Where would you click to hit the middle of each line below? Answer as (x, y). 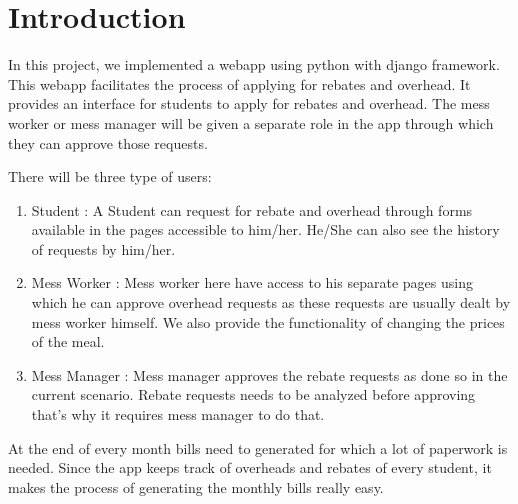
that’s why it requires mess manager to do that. (178, 414)
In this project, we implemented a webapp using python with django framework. (254, 64)
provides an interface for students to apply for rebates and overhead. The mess (249, 103)
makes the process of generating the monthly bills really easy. (196, 486)
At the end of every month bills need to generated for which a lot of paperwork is (258, 447)
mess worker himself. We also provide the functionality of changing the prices (268, 321)
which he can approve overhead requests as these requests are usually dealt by (271, 302)
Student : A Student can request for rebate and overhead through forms (252, 209)
